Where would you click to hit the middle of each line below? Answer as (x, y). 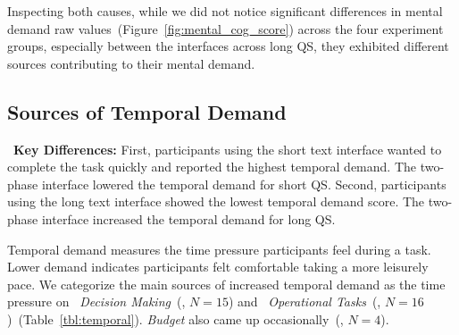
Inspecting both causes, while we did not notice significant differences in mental (225, 11)
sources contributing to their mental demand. (131, 63)
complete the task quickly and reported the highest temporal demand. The (212, 167)
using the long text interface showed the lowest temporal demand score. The (216, 201)
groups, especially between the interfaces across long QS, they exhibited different (228, 46)
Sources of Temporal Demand (147, 111)
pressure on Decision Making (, (96, 301)
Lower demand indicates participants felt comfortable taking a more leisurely (218, 267)
